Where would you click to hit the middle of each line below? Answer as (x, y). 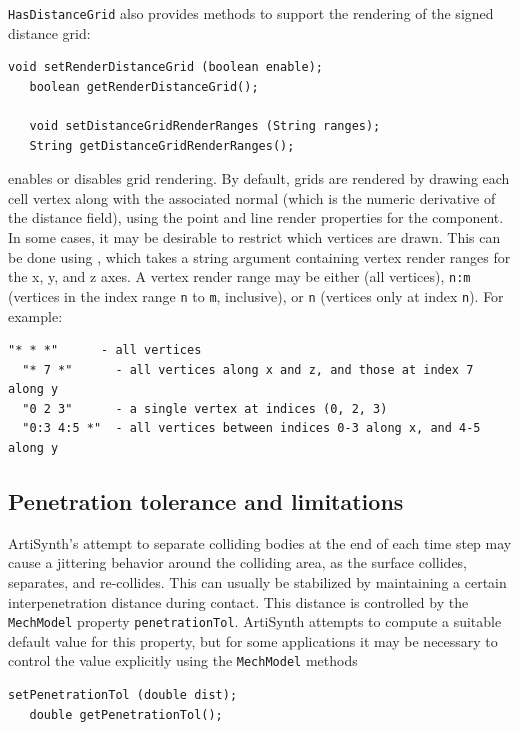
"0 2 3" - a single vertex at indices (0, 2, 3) (205, 408)
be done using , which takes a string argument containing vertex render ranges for (259, 256)
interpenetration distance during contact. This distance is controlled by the (238, 601)
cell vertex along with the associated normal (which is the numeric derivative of (252, 197)
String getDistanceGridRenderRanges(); (162, 145)
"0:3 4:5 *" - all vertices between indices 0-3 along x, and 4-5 (251, 428)
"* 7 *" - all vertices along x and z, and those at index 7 (248, 369)
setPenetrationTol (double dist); (123, 695)
